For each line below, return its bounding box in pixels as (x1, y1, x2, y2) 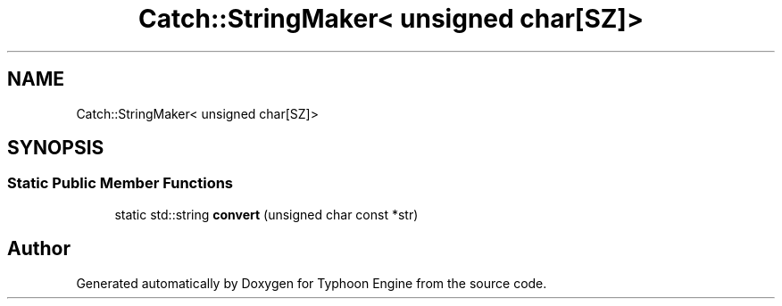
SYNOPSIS (7, 136, 104, 160)
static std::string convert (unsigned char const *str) (114, 206, 419, 222)
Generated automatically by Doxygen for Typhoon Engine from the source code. (76, 275, 547, 291)
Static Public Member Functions (7, 174, 234, 193)
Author (7, 237, 71, 261)
